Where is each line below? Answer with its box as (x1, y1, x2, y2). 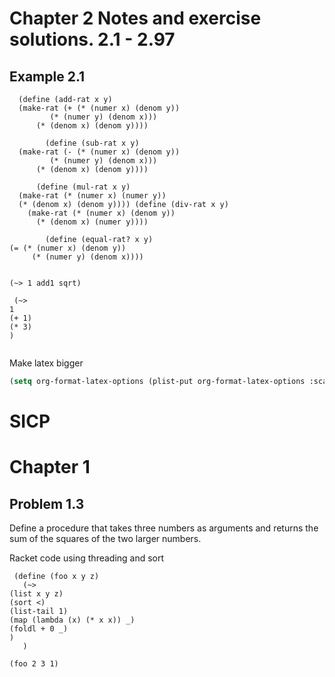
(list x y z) (9, 589, 64, 599)
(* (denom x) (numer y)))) (35, 217, 149, 227)
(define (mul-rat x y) (35, 182, 131, 192)
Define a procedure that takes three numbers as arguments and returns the (9, 522, 319, 534)
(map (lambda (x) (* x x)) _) (9, 615, 136, 626)
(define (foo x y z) (13, 572, 100, 582)
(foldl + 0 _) (9, 624, 69, 634)
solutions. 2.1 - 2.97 (9, 28, 176, 51)
